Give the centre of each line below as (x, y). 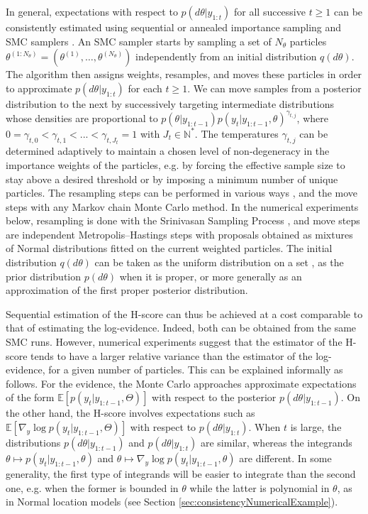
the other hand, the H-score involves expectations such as (130, 413)
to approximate (39, 88)
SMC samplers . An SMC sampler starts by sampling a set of (139, 41)
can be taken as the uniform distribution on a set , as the (219, 262)
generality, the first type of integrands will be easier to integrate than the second (181, 474)
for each (145, 88)
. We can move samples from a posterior (274, 88)
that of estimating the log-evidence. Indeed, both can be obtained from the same (181, 328)
